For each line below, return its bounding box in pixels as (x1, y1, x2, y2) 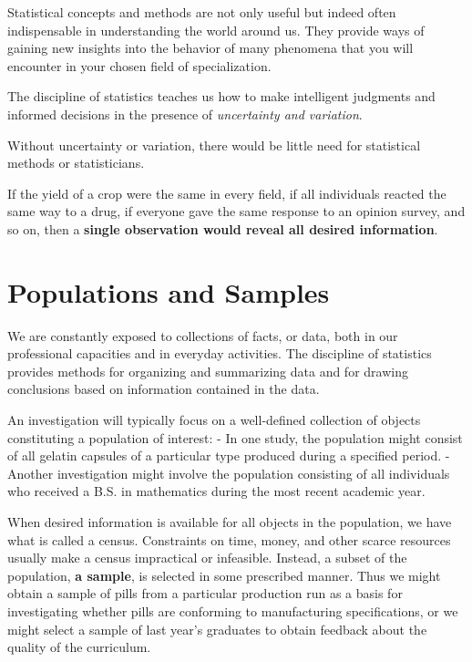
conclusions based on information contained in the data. (7, 379, 320, 398)
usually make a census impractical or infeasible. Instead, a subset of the (7, 548, 407, 567)
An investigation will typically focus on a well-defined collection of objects (7, 410, 421, 429)
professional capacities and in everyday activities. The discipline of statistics (7, 344, 432, 363)
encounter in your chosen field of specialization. (7, 56, 272, 75)
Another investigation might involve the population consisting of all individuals (7, 463, 450, 482)
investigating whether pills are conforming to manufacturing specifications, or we (7, 601, 458, 620)
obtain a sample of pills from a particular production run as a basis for (7, 584, 403, 603)
